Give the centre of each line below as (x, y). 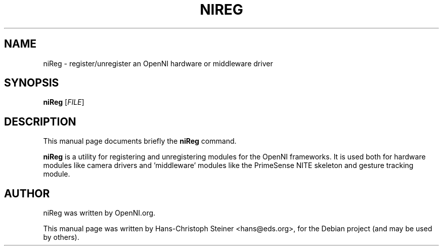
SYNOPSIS (32, 83)
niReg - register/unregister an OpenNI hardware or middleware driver (158, 63)
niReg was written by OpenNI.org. (99, 213)
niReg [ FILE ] (64, 102)
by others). (61, 237)
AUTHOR (27, 193)
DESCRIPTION (40, 121)
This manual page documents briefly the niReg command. (140, 141)
